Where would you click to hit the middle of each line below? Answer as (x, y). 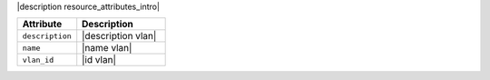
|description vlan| (119, 36)
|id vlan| (99, 60)
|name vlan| (107, 48)
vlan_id (38, 60)
